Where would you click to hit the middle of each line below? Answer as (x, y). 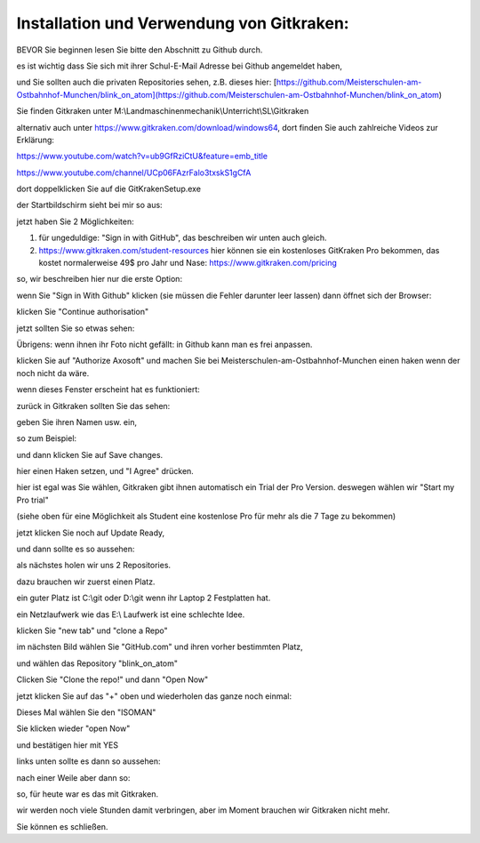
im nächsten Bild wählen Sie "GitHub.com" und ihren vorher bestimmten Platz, (160, 647)
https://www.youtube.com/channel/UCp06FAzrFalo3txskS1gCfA (134, 173)
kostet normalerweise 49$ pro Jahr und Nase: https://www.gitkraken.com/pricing (188, 263)
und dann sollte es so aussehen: (76, 549)
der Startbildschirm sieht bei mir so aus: (90, 205)
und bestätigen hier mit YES (68, 745)
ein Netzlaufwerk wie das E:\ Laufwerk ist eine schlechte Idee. (131, 614)
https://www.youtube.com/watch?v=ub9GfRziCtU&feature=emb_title (142, 157)
